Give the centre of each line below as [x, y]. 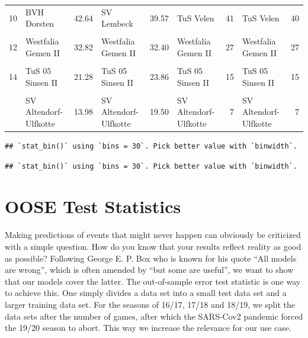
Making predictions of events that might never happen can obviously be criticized [153, 235]
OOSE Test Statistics [93, 206]
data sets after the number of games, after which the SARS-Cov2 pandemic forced [154, 316]
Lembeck [117, 23]
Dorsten [40, 23]
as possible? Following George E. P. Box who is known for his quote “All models [151, 258]
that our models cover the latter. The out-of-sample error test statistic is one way [153, 281]
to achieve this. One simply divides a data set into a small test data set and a [146, 293]
